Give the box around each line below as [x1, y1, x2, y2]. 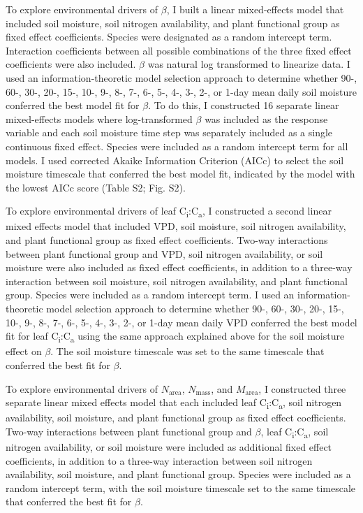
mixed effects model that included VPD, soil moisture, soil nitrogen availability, [6, 219, 346, 233]
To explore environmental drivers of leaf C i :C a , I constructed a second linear [6, 203, 332, 220]
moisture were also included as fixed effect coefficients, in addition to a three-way [6, 260, 353, 275]
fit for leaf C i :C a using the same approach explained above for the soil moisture [6, 328, 345, 345]
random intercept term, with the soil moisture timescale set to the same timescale [6, 480, 356, 495]
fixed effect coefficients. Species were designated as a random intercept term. [6, 29, 332, 44]
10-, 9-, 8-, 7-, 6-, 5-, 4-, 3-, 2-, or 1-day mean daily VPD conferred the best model [6, 315, 357, 329]
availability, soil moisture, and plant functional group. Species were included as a [6, 467, 351, 482]
